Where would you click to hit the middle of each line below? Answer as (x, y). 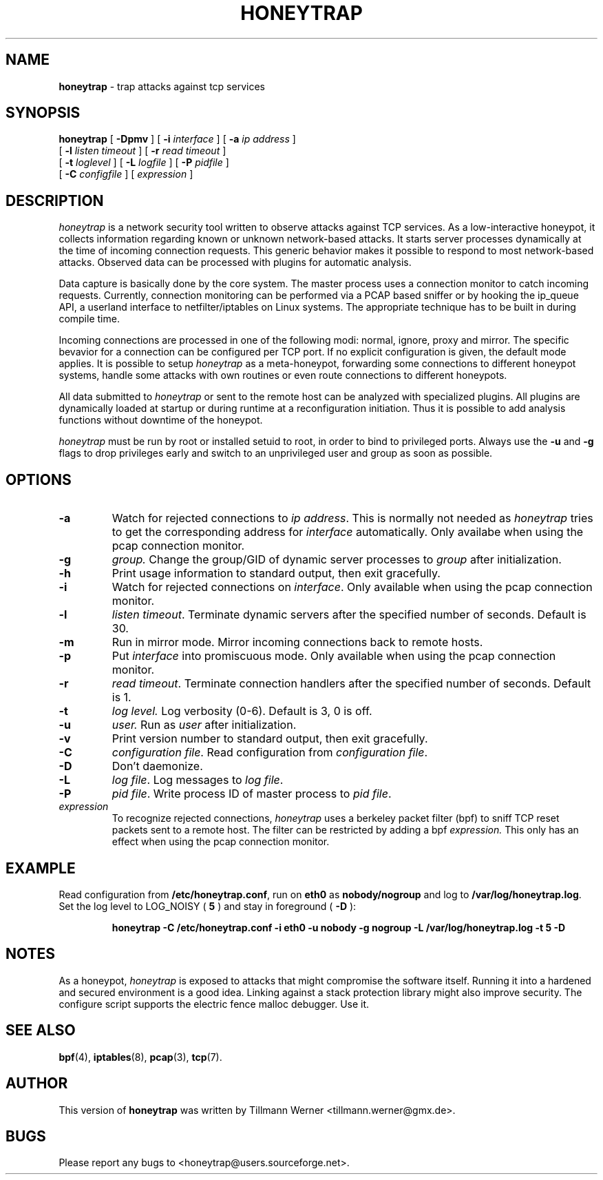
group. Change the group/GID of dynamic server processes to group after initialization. (337, 560)
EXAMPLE (41, 868)
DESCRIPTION (55, 200)
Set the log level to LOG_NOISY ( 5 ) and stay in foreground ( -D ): (208, 906)
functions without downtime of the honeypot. (161, 420)
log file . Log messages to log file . (198, 780)
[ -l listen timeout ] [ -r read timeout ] (142, 151)
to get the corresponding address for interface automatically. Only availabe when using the (348, 532)
